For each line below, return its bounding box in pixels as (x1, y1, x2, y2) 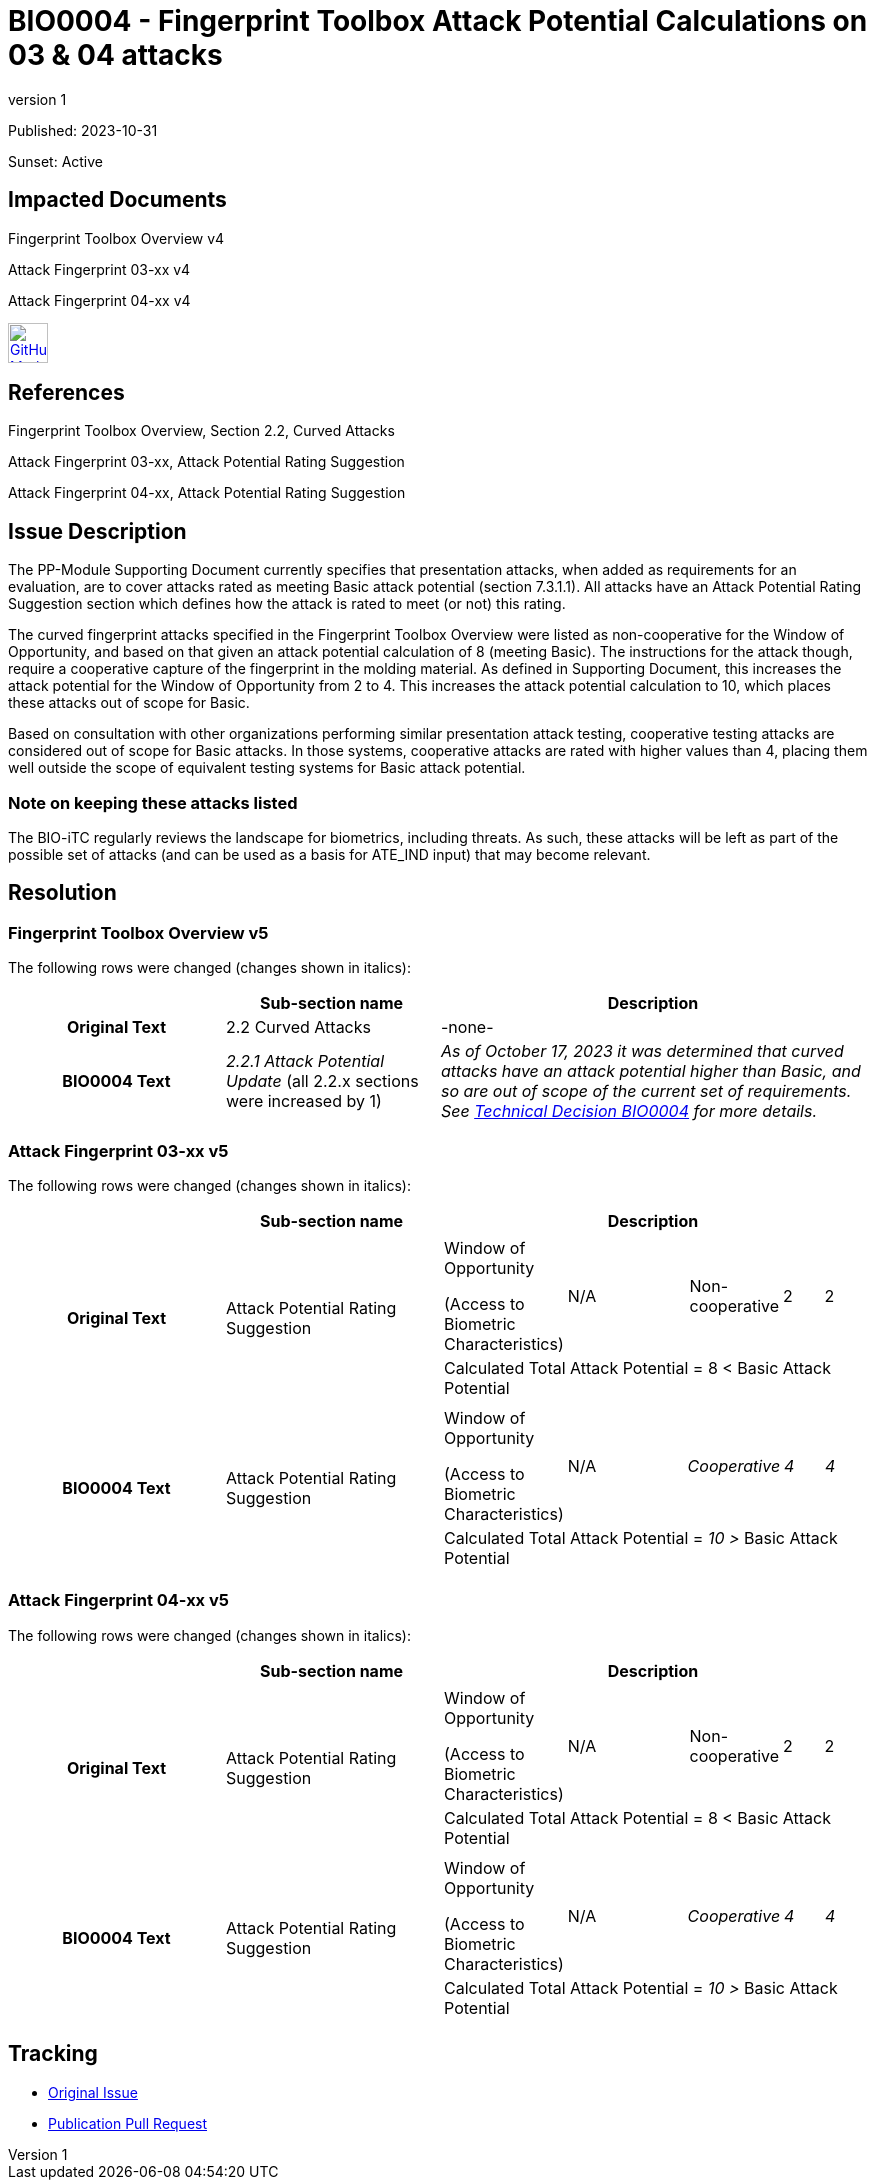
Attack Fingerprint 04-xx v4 (8, 291, 191, 309)
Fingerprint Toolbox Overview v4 (8, 229, 225, 247)
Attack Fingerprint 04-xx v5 (8, 1590, 229, 1611)
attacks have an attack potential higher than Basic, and (441, 1061, 861, 1082)
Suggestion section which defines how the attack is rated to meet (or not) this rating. (8, 595, 566, 613)
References (8, 380, 125, 406)
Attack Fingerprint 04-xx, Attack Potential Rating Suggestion (8, 484, 406, 502)
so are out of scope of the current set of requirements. (441, 1081, 852, 1102)
